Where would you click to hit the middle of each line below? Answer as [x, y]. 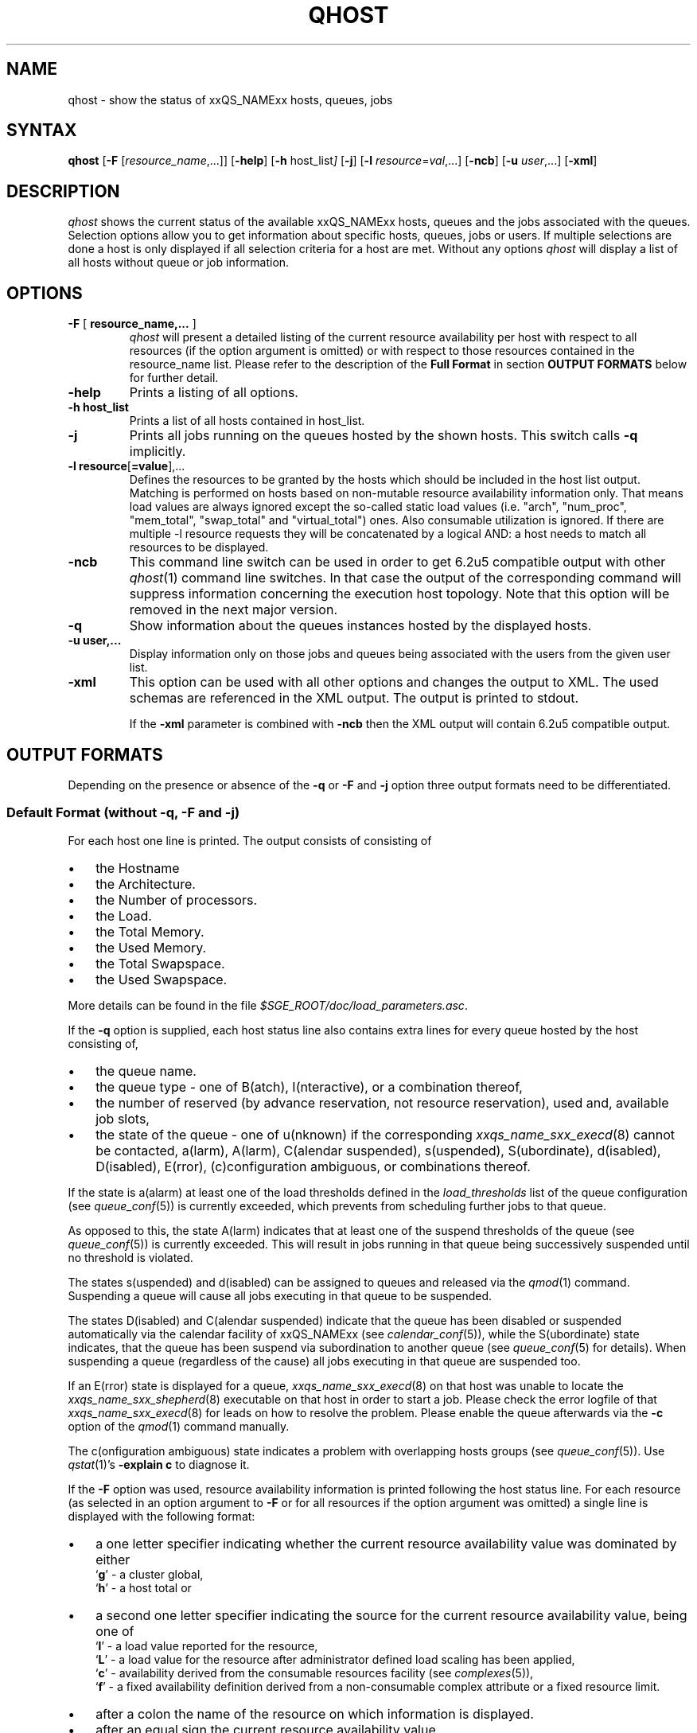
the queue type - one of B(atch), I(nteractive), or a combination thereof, [309, 1087]
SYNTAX [42, 130]
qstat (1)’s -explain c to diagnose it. [159, 1464]
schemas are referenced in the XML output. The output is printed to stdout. [354, 698]
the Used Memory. [151, 947]
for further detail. [174, 378]
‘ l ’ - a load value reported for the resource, [206, 1645]
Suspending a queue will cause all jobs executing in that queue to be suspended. [280, 1295]
